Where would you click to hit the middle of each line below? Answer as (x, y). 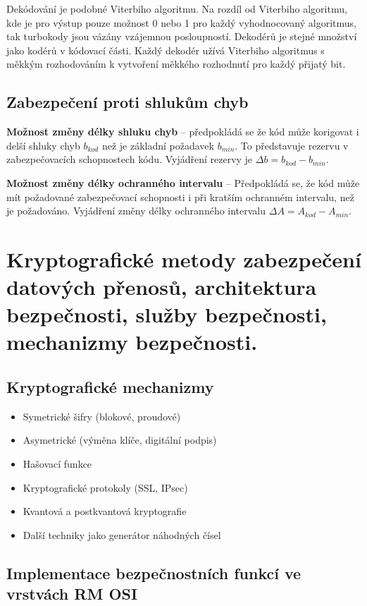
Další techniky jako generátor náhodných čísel (122, 534)
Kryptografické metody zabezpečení (184, 259)
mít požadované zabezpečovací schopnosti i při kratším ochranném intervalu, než (180, 196)
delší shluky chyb (43, 145)
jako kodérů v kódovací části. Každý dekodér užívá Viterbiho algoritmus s (166, 50)
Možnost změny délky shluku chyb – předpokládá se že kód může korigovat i (183, 132)
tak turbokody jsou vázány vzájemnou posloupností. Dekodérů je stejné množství (182, 36)
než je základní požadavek (158, 145)
